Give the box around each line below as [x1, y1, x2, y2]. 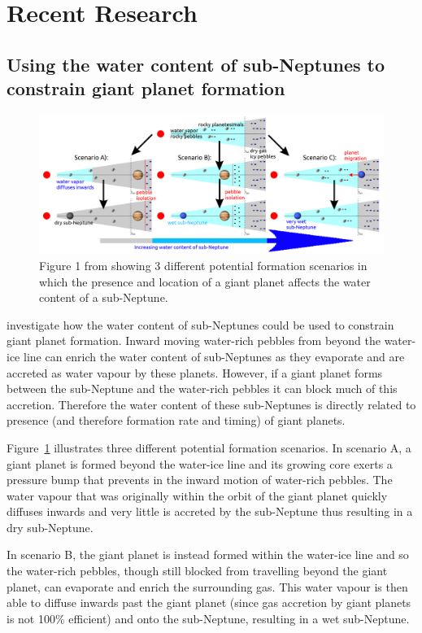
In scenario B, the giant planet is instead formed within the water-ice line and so [7, 546, 409, 563]
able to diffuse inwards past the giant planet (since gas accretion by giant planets [7, 594, 411, 611]
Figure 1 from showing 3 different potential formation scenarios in [39, 256, 368, 273]
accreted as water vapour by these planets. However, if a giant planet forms [7, 364, 383, 381]
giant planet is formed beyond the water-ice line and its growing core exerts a [7, 455, 393, 472]
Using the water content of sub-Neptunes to [7, 51, 385, 76]
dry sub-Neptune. [7, 518, 94, 535]
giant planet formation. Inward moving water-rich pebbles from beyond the [7, 332, 381, 349]
